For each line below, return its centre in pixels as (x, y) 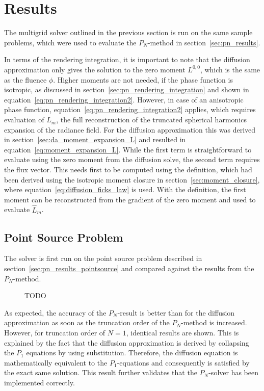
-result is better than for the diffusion (176, 312)
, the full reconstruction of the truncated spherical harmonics (151, 120)
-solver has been (233, 372)
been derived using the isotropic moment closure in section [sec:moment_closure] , (132, 179)
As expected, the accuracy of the (55, 312)
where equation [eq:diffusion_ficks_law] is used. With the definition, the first (125, 189)
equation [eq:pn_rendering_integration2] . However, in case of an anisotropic (124, 99)
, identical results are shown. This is (182, 333)
